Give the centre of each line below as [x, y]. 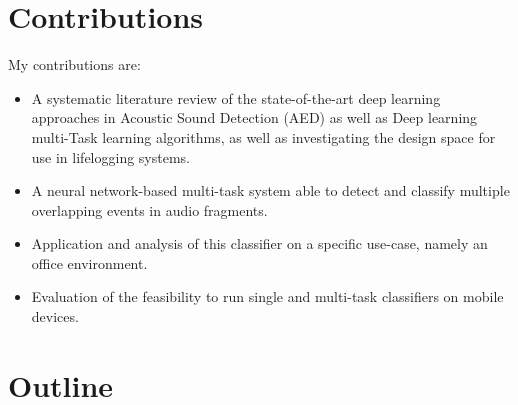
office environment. [89, 262]
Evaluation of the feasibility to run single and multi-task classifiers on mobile [267, 296]
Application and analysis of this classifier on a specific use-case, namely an [259, 243]
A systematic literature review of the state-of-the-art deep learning [236, 97]
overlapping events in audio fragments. [149, 209]
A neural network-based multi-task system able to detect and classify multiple [270, 190]
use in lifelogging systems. [110, 156]
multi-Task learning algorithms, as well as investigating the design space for [263, 136]
